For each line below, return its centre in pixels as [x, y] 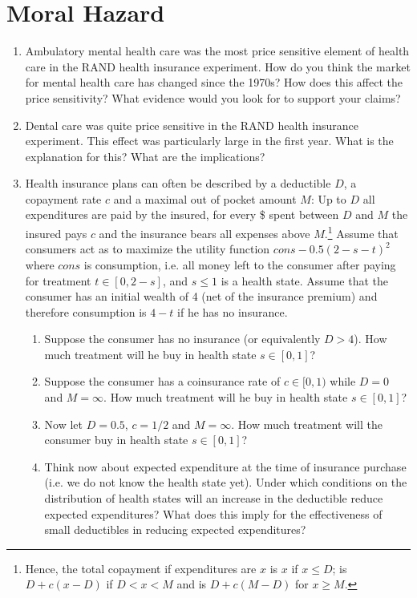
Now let [64, 424]
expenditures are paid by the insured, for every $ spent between [182, 214]
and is [192, 584]
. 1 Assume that [361, 232]
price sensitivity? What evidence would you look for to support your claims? [213, 97]
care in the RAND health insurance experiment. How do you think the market [218, 66]
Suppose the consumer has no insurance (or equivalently [182, 339]
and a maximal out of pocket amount [205, 198]
